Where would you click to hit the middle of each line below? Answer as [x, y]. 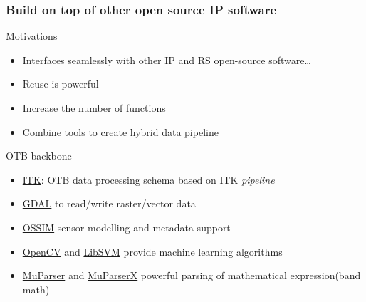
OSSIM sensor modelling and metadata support [126, 227]
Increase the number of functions [94, 108]
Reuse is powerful [61, 84]
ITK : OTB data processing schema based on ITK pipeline [148, 179]
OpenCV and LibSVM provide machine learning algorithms [152, 251]
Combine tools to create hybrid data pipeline [120, 131]
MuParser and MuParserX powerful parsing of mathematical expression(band [192, 275]
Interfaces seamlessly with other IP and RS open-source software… [167, 59]
